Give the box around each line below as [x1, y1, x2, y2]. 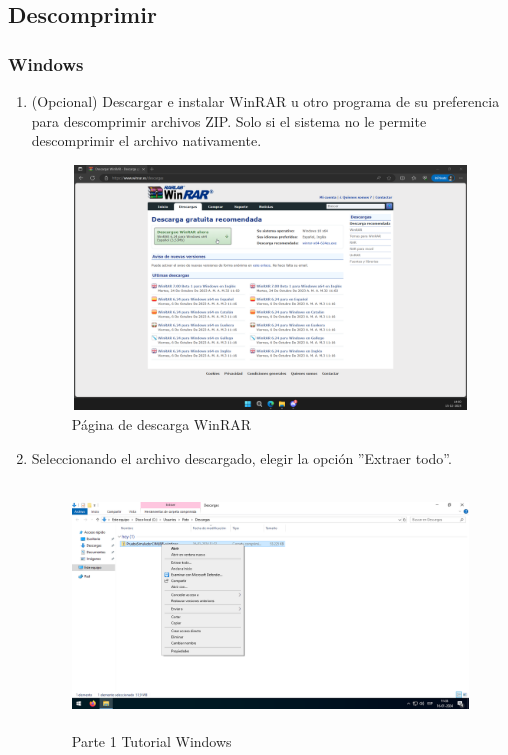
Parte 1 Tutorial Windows [71, 731, 232, 752]
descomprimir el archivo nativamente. [31, 130, 262, 151]
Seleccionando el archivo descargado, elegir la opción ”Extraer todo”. [31, 447, 452, 468]
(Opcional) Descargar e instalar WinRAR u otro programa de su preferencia [31, 91, 500, 111]
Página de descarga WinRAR [71, 414, 251, 435]
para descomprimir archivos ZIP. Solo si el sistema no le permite [31, 110, 427, 131]
